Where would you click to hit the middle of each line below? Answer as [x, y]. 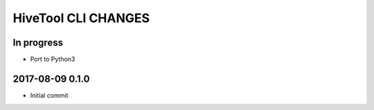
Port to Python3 [53, 59]
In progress [38, 43]
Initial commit [49, 95]
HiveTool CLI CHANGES [81, 18]
